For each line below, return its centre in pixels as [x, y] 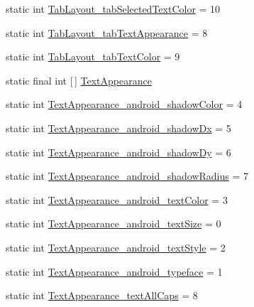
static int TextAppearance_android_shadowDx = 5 [118, 128]
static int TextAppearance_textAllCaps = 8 [102, 295]
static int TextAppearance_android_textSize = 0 [114, 223]
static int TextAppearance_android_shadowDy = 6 [118, 152]
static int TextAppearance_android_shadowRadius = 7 [127, 176]
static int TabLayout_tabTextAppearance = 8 [107, 32]
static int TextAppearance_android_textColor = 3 [117, 199]
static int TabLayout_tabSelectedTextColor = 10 [113, 9]
